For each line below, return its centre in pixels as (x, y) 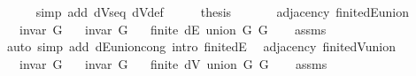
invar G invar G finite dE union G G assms (173, 29)
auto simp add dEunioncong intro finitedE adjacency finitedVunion (201, 46)
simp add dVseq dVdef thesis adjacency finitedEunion (222, 11)
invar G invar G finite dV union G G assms (173, 63)
